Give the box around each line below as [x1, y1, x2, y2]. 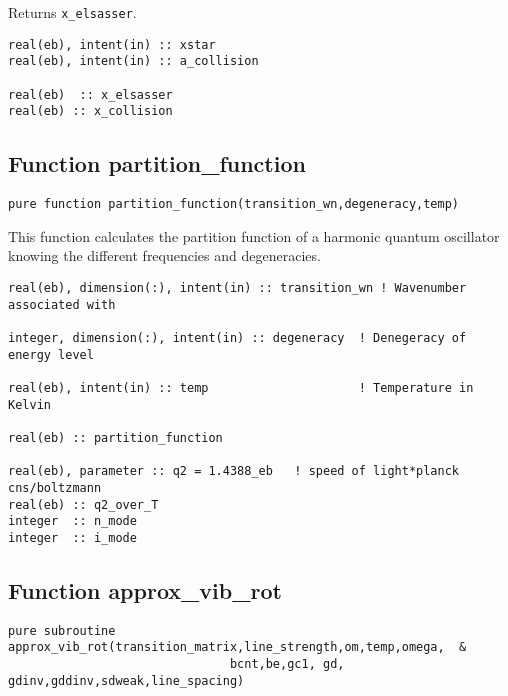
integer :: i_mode [8, 530, 137, 545]
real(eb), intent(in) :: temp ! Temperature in [8, 380, 474, 395]
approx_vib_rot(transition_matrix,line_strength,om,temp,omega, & [8, 640, 467, 655]
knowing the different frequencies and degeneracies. [8, 245, 321, 266]
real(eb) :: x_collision [8, 104, 173, 119]
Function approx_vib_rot [8, 574, 282, 605]
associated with [8, 297, 116, 312]
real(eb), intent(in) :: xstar [8, 37, 216, 52]
